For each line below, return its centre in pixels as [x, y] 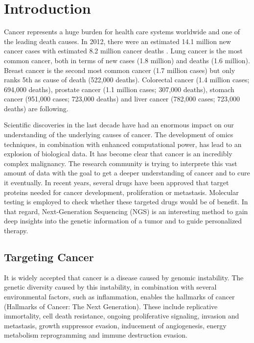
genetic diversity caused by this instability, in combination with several [110, 287]
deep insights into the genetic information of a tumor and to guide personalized [123, 221]
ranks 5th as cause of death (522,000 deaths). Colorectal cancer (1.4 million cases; [127, 80]
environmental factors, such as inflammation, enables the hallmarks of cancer [119, 296]
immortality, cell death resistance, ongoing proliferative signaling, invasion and [122, 316]
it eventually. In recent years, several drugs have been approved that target [116, 183]
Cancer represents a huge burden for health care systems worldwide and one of [122, 32]
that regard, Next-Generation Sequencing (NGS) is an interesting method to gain [126, 211]
